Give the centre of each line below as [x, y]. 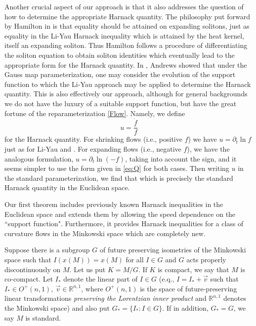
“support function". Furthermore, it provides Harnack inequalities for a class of [124, 224]
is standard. [43, 317]
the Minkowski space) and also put [57, 307]
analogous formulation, [39, 158]
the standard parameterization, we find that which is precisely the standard [119, 178]
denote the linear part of [101, 279]
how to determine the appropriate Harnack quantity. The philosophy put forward [127, 16]
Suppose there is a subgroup [47, 250]
